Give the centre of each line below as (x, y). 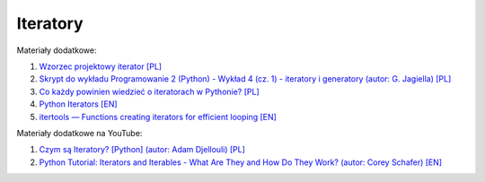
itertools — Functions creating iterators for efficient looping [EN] (158, 117)
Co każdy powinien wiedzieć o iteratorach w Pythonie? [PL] (149, 91)
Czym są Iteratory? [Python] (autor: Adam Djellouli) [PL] (142, 150)
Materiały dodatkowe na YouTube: (79, 133)
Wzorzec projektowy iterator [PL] (100, 66)
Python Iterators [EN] (78, 104)
